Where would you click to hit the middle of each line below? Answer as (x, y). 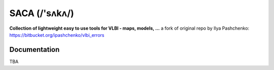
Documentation (35, 50)
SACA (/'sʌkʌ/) (42, 13)
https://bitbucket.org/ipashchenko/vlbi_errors (57, 35)
